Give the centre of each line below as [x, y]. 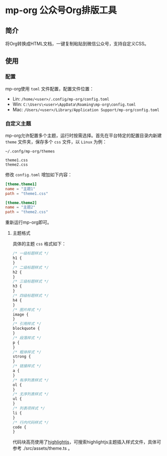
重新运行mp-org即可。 [28, 222]
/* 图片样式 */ [27, 310]
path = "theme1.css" [27, 193]
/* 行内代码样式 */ [31, 422]
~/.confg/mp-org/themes [30, 151]
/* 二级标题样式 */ [31, 267]
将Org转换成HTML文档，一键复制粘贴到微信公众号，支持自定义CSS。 [77, 44]
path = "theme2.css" [27, 212]
